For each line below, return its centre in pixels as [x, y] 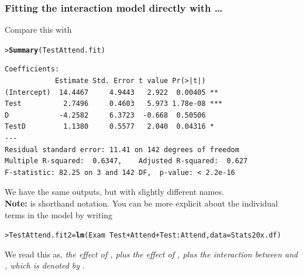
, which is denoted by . [45, 265]
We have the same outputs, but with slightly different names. [114, 192]
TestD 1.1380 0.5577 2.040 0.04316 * [109, 127]
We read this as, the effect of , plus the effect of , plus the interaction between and [151, 254]
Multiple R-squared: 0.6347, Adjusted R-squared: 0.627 [126, 161]
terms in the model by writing [59, 214]
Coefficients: [32, 69]
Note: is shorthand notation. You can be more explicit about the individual [141, 203]
